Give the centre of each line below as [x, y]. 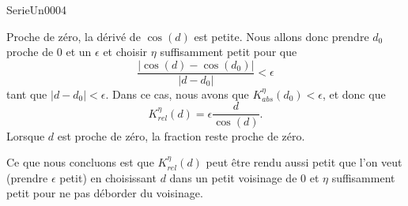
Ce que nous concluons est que [80, 162]
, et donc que [354, 94]
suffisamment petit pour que [229, 52]
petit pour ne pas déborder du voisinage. [105, 193]
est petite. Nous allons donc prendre [281, 36]
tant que [27, 94]
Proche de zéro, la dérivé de [74, 36]
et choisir [125, 52]
